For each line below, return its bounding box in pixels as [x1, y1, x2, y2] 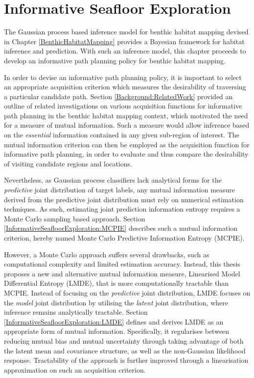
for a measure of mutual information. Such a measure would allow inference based [4, 120, 250, 130]
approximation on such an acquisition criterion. [4, 364, 146, 375]
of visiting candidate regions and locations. [4, 158, 133, 168]
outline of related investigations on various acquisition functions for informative [4, 101, 242, 111]
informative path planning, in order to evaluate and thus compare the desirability [4, 149, 249, 159]
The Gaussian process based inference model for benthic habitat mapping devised [4, 27, 249, 37]
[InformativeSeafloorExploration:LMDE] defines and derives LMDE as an [4, 316, 224, 326]
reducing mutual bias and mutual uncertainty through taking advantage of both [4, 335, 244, 346]
